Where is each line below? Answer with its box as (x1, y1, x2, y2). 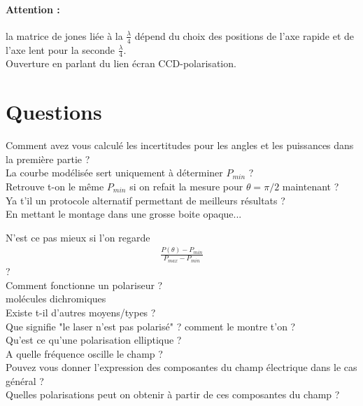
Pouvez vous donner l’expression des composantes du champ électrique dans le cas (6, 360, 357, 374)
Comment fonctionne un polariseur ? (6, 277, 163, 292)
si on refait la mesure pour (129, 178, 243, 193)
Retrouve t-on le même (6, 178, 104, 193)
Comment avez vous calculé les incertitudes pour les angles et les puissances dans (6, 138, 354, 153)
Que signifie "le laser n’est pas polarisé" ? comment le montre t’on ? (6, 318, 296, 333)
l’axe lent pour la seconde (6, 42, 115, 57)
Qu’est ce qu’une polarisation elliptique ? (6, 332, 182, 347)
